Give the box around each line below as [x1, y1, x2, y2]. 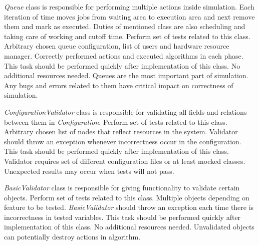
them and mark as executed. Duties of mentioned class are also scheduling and [4, 21, 245, 32]
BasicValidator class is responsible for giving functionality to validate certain [4, 182, 240, 193]
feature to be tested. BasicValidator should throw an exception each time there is [4, 202, 254, 212]
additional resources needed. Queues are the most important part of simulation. [4, 70, 248, 81]
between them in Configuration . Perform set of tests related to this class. [4, 116, 227, 127]
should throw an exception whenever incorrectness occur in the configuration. [4, 136, 241, 146]
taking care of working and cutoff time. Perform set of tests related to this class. [4, 31, 250, 41]
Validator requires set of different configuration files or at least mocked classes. [4, 155, 245, 166]
